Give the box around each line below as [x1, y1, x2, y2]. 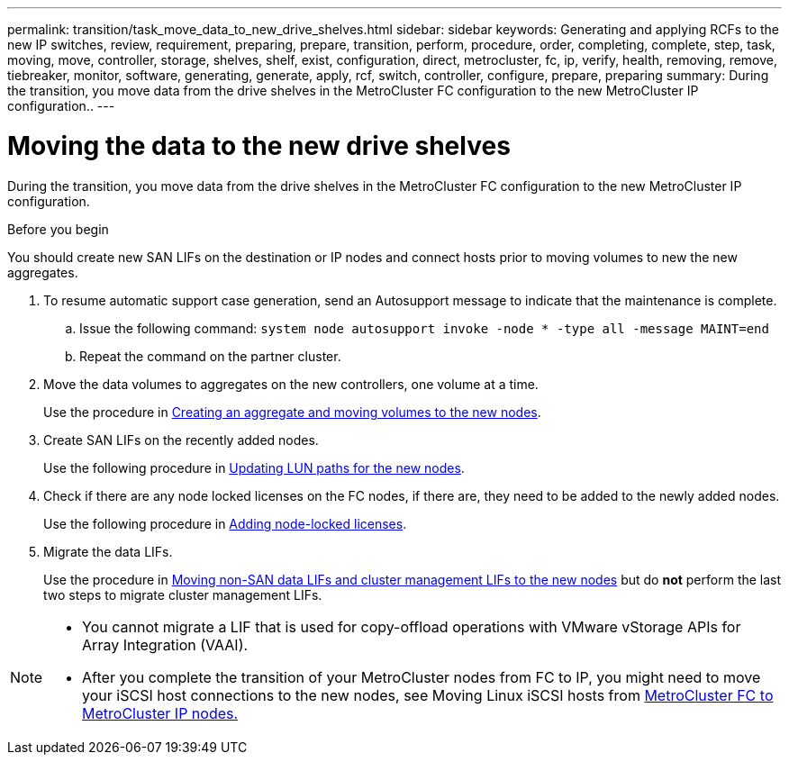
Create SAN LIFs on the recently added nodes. [43, 431, 319, 448]
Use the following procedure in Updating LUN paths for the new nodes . [43, 459, 465, 476]
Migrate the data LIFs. [43, 543, 173, 559]
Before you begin [7, 221, 109, 237]
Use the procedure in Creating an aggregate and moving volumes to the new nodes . [43, 404, 541, 420]
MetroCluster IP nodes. [82, 703, 239, 722]
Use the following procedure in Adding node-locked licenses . [43, 515, 407, 531]
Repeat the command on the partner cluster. [79, 348, 341, 364]
